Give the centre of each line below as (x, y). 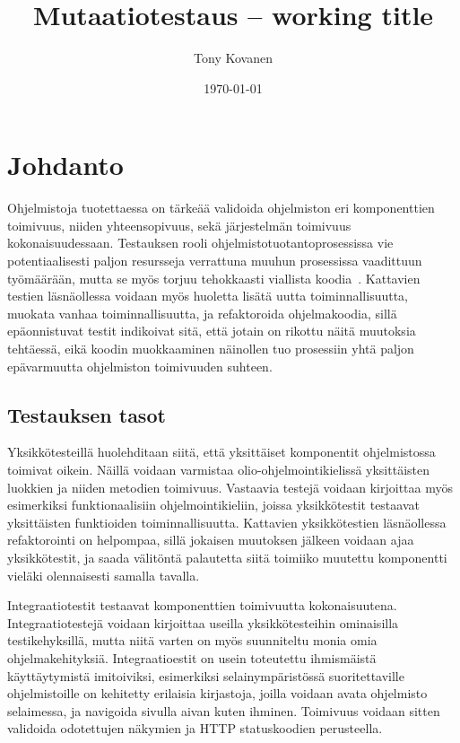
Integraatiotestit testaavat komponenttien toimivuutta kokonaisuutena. (202, 605)
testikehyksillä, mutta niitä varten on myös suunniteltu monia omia (192, 640)
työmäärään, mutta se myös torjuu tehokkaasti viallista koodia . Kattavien (214, 278)
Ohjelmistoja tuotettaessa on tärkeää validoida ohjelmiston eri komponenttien (221, 208)
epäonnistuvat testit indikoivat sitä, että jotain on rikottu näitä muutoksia (212, 331)
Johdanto (65, 165)
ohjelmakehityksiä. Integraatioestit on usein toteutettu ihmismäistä (192, 657)
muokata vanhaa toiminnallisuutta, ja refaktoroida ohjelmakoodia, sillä (202, 313)
